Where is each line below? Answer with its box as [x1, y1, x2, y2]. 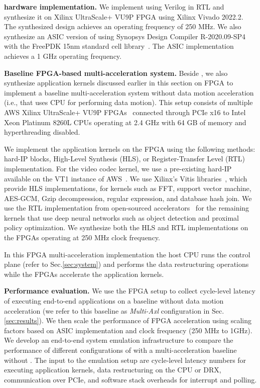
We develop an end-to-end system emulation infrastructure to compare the [4, 335, 233, 345]
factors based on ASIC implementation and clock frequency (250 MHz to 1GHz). [4, 325, 252, 335]
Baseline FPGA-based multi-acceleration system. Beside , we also [4, 67, 228, 78]
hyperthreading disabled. [4, 127, 80, 137]
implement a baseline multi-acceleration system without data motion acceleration [4, 87, 254, 98]
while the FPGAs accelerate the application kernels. [4, 268, 164, 279]
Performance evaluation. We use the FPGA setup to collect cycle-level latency [4, 285, 255, 296]
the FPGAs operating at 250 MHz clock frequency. [4, 232, 160, 243]
